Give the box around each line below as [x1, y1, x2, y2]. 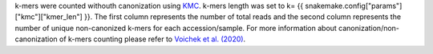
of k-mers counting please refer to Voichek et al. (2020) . [59, 34, 246, 44]
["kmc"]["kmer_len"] [14, 12, 83, 21]
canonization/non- [338, 23, 400, 33]
